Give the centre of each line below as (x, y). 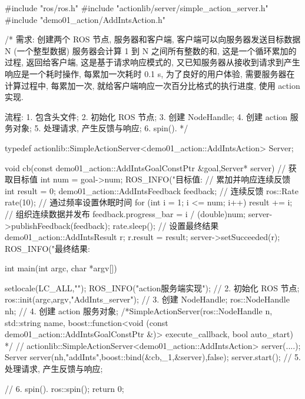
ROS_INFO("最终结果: (47, 248)
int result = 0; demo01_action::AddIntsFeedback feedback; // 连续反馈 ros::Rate (152, 190)
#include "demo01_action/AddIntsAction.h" (85, 19)
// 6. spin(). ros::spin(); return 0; (64, 388)
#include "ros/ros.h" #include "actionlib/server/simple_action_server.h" (137, 8)
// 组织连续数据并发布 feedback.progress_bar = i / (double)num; (125, 213)
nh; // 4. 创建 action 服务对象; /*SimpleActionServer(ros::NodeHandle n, (139, 311)
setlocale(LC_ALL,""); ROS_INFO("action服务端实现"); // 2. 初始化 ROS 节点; (152, 287)
